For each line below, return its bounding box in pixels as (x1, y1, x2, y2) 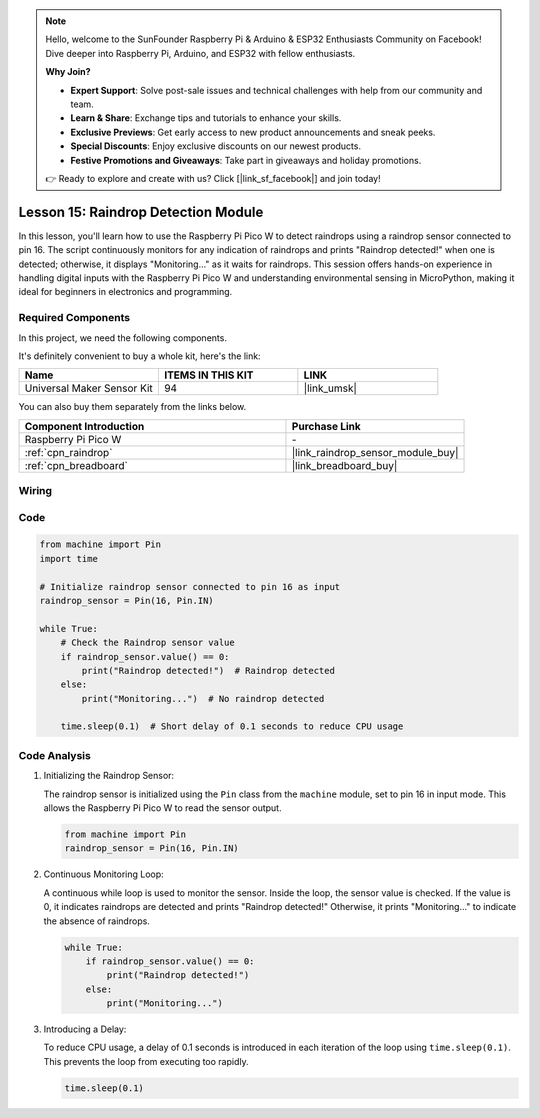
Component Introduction (24, 419, 145, 433)
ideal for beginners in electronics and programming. (18, 286, 233, 298)
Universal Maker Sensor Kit (24, 381, 154, 395)
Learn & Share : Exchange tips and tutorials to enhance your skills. (70, 112, 342, 124)
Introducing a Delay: (43, 1023, 127, 1035)
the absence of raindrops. (43, 915, 150, 927)
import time (39, 553, 99, 564)
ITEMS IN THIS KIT (163, 368, 254, 382)
